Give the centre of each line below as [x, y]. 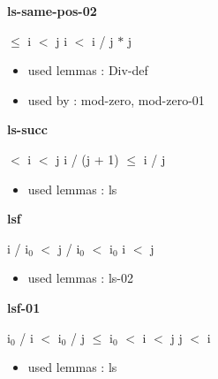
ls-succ [27, 129]
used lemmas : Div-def [88, 70]
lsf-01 [24, 307]
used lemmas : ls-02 [80, 278]
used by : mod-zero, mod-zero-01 [116, 99]
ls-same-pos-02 [52, 11]
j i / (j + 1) [87, 159]
